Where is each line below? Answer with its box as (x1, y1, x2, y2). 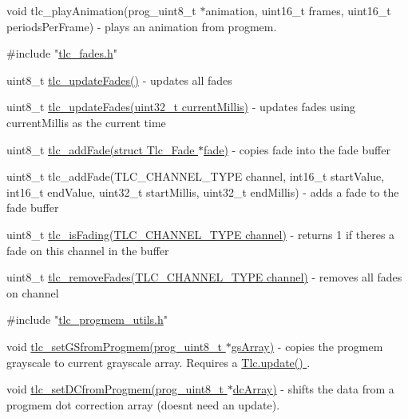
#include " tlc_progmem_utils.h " (6, 311, 168, 328)
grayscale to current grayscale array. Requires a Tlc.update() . (6, 353, 311, 370)
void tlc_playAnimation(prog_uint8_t (6, 2, 196, 18)
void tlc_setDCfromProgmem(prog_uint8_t (6, 381, 224, 397)
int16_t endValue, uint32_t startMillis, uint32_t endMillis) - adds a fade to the (6, 183, 399, 200)
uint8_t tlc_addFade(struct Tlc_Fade (6, 141, 195, 158)
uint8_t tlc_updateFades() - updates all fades (6, 71, 232, 88)
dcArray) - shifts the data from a (232, 381, 394, 397)
